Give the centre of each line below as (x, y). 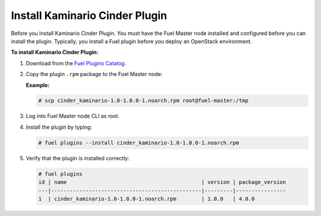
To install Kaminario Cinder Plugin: (55, 52)
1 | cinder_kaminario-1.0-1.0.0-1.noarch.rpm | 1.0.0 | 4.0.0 (147, 198)
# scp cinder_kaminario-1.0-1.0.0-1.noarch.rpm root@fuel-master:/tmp (144, 101)
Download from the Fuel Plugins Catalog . (76, 63)
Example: (38, 85)
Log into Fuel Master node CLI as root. (73, 116)
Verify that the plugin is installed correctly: (78, 158)
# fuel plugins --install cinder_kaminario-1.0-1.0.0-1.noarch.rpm (139, 143)
